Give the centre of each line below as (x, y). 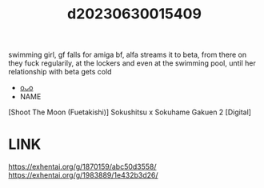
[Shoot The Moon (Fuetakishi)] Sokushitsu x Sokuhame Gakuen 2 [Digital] (130, 112)
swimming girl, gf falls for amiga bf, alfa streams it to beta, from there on (127, 55)
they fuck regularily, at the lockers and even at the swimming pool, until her (132, 63)
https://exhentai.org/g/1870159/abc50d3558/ (83, 167)
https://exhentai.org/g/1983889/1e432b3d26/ (83, 175)
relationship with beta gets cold (60, 72)
